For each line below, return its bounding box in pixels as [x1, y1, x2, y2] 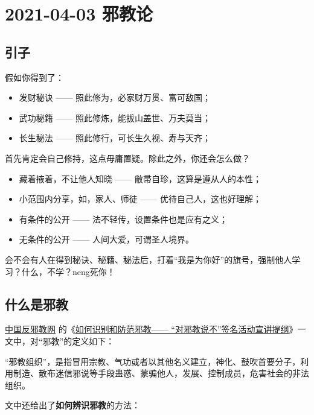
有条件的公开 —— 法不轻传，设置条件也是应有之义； [19, 212, 228, 225]
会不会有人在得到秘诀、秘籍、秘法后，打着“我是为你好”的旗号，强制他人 [5, 253, 292, 265]
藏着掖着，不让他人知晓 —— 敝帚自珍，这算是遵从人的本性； [19, 172, 262, 185]
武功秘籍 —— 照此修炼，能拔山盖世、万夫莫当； [19, 111, 211, 124]
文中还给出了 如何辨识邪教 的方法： [5, 399, 140, 411]
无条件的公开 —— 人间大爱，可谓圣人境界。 [19, 233, 194, 246]
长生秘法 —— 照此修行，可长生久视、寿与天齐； [19, 131, 211, 144]
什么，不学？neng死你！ [21, 265, 115, 277]
